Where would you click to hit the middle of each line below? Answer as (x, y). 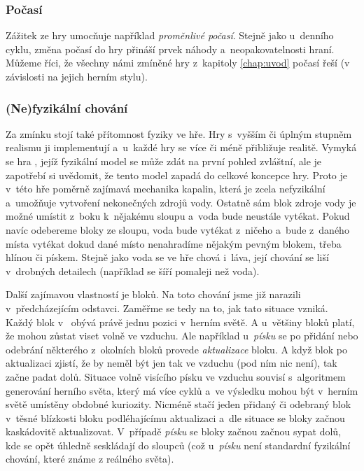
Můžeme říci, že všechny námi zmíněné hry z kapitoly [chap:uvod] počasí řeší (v (178, 63)
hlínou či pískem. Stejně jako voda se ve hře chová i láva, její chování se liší (167, 257)
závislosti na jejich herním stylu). (77, 76)
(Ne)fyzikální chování (67, 107)
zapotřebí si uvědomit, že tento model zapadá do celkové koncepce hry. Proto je (177, 175)
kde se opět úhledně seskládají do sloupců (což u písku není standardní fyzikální (178, 445)
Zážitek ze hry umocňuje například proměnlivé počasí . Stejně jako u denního (170, 35)
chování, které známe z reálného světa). (90, 459)
